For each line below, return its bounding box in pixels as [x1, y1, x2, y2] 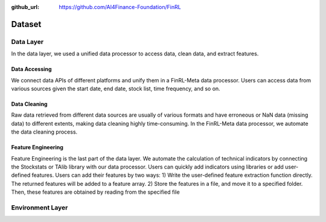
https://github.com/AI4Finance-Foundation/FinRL [59, 4, 181, 10]
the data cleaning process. [11, 128, 78, 135]
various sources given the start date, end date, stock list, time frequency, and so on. [11, 85, 220, 92]
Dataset [11, 19, 42, 29]
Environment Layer [11, 203, 68, 212]
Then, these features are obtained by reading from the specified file [11, 188, 181, 196]
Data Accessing [11, 66, 52, 73]
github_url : [11, 4, 39, 10]
